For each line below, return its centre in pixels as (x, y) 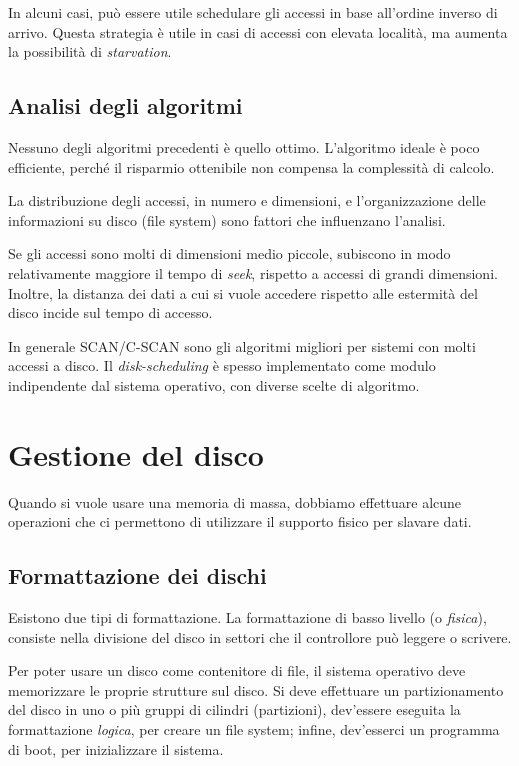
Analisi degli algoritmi (125, 105)
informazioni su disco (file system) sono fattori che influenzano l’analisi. (227, 219)
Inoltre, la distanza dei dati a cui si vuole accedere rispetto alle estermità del (243, 292)
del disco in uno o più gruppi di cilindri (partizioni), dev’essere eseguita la (234, 709)
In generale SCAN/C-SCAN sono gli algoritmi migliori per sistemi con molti (242, 345)
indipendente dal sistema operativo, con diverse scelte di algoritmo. (214, 384)
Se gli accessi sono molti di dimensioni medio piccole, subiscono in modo (229, 253)
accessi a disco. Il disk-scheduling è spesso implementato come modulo (222, 365)
